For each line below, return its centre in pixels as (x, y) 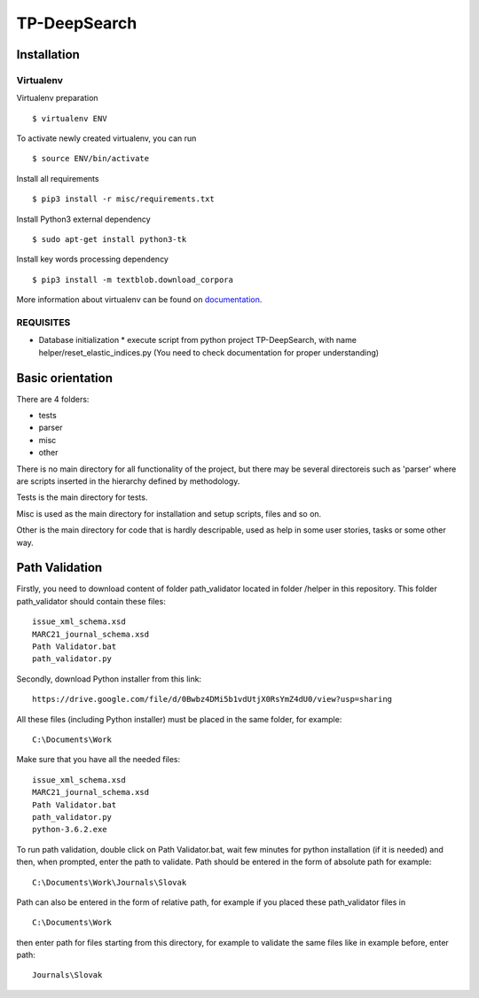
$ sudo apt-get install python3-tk (110, 240)
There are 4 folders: (53, 399)
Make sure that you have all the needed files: (98, 760)
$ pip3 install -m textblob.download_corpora (133, 280)
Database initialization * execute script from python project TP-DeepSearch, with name (197, 340)
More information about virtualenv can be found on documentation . (139, 300)
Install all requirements (58, 178)
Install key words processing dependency (92, 259)
